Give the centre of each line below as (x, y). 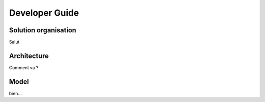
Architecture (29, 56)
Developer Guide (44, 13)
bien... (15, 93)
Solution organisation (43, 30)
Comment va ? (24, 67)
